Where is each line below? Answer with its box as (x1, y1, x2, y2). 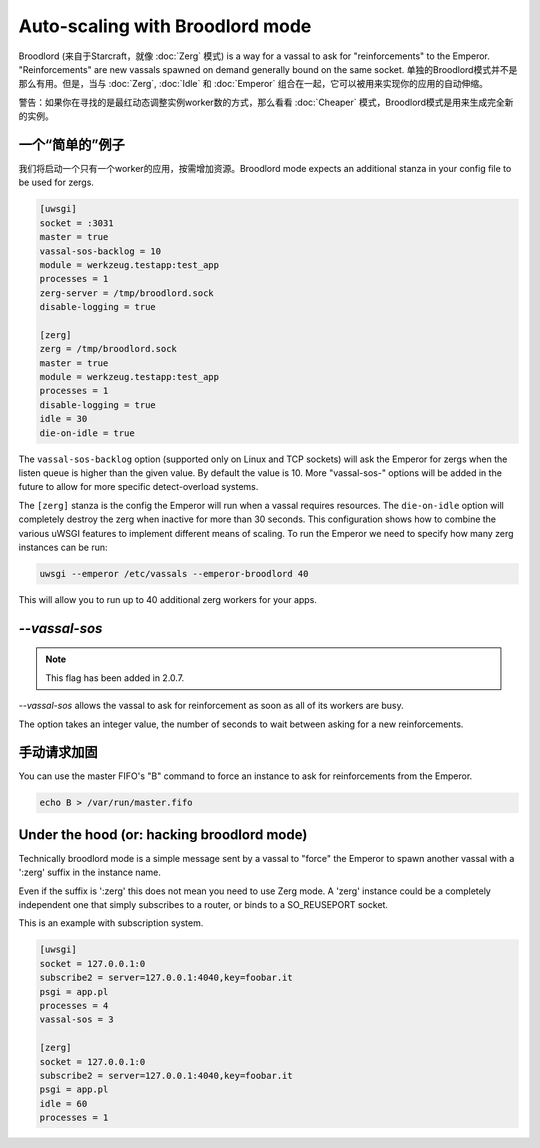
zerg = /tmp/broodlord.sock (39, 343, 177, 355)
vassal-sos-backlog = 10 (39, 245, 162, 257)
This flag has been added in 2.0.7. (45, 671, 185, 684)
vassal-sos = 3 (39, 1014, 114, 1025)
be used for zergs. (18, 176, 95, 189)
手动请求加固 (18, 744, 98, 761)
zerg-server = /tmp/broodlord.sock (39, 287, 214, 299)
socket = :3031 (39, 217, 114, 229)
